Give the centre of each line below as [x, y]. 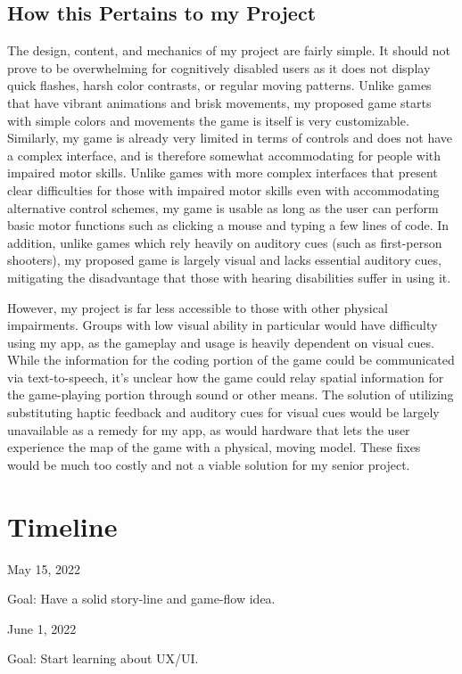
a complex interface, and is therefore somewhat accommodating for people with [224, 155]
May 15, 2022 [44, 568]
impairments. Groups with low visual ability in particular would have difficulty [223, 325]
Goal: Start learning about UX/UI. [103, 658]
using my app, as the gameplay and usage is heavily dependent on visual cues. [221, 342]
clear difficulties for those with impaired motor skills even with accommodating [223, 189]
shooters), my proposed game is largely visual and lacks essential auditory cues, [224, 260]
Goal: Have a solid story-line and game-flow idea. [141, 599]
